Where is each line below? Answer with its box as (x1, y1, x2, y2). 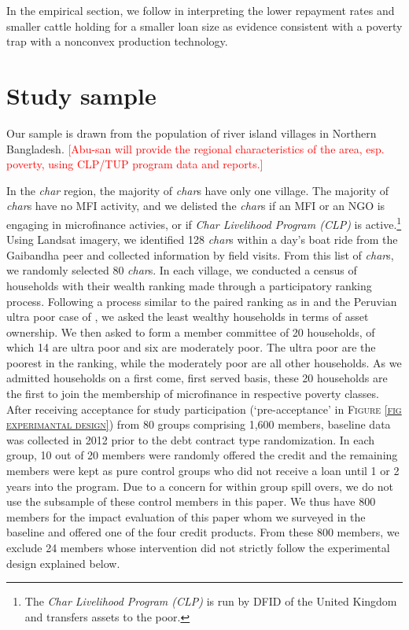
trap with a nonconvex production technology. (6, 33, 228, 50)
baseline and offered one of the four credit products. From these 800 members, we (6, 524, 400, 540)
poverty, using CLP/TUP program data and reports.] (6, 156, 263, 172)
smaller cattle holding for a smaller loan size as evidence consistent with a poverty (6, 17, 403, 34)
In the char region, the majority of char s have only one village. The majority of (6, 182, 389, 198)
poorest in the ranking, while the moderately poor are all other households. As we (6, 354, 402, 370)
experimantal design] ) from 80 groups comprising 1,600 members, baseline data (6, 416, 391, 433)
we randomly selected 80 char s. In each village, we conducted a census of (6, 262, 357, 278)
